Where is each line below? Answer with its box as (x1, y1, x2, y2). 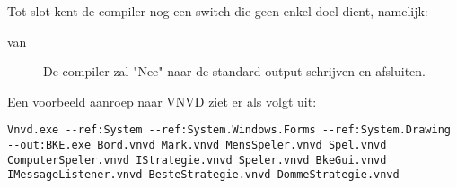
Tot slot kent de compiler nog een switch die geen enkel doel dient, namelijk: (7, 2, 428, 20)
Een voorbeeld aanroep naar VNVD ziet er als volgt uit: (7, 91, 317, 110)
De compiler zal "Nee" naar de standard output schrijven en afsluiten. (43, 62, 426, 81)
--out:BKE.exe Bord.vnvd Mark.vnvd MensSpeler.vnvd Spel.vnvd (7, 139, 387, 152)
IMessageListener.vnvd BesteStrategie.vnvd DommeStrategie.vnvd (7, 168, 400, 182)
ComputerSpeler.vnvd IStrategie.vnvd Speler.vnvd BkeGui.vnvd (7, 153, 387, 167)
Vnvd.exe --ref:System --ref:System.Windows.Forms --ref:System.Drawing (7, 124, 451, 137)
